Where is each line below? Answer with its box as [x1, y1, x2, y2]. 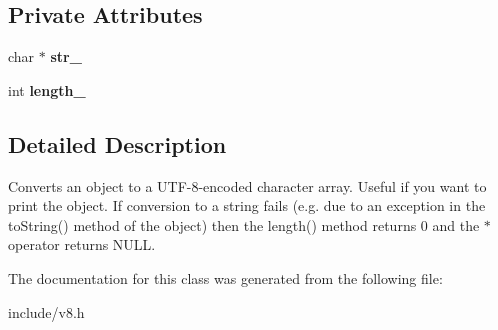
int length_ [8, 79, 86, 100]
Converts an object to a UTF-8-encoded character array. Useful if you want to [8, 175, 487, 196]
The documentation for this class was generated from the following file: [8, 267, 443, 288]
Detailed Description [8, 128, 227, 159]
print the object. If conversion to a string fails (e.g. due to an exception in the [8, 195, 486, 216]
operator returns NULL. [8, 234, 156, 255]
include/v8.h [8, 301, 85, 322]
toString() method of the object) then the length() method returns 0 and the [8, 214, 480, 235]
